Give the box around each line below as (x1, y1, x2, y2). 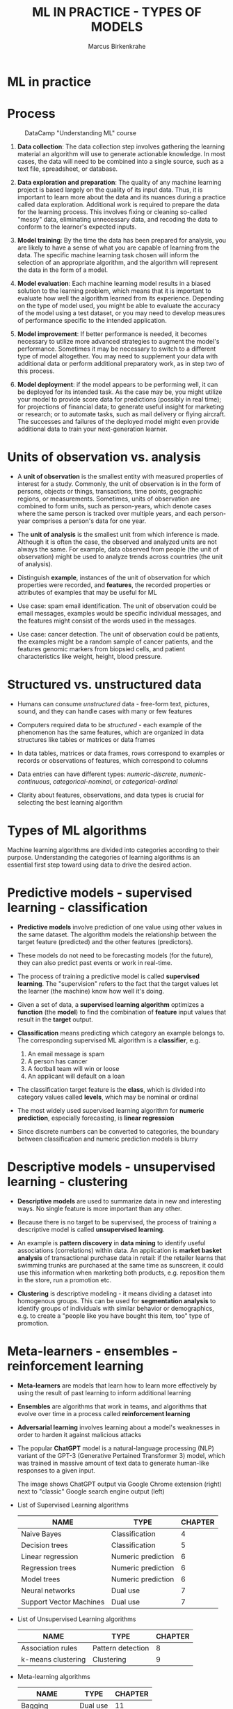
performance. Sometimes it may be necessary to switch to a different (17, 344, 216, 353)
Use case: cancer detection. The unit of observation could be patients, (17, 630, 220, 638)
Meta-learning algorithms (17, 1672, 90, 1680)
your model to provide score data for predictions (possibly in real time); (17, 395, 222, 403)
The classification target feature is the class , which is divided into (17, 1085, 207, 1093)
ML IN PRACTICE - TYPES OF (32, 4, 202, 20)
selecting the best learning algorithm (17, 798, 123, 806)
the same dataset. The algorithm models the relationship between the (17, 930, 217, 939)
